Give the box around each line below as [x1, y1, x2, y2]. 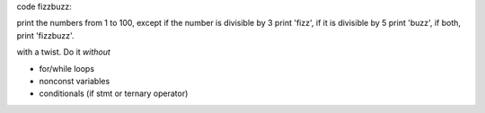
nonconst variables [39, 75, 110, 86]
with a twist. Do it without [16, 47, 111, 57]
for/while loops [39, 63, 94, 74]
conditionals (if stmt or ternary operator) [39, 88, 189, 99]
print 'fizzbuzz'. [16, 30, 75, 40]
